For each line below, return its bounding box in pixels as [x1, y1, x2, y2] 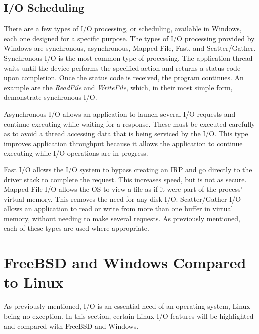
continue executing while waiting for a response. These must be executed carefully [4, 118, 255, 129]
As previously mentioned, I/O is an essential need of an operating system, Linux [4, 301, 250, 311]
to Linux [4, 272, 64, 292]
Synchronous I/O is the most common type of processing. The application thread [4, 52, 253, 63]
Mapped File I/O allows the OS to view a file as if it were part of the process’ [4, 184, 243, 194]
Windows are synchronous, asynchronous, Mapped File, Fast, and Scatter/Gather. [4, 43, 256, 53]
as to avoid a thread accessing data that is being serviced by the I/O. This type [4, 128, 248, 139]
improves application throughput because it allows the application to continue [4, 138, 243, 148]
